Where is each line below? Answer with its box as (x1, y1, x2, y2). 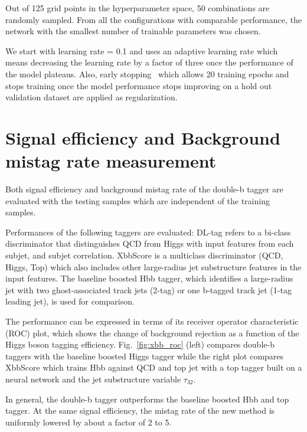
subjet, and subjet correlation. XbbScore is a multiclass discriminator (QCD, (5, 249, 283, 261)
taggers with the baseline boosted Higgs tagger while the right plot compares (5, 349, 284, 362)
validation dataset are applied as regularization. (5, 91, 178, 103)
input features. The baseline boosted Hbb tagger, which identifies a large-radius (5, 272, 293, 284)
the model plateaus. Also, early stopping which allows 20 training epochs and (5, 67, 289, 80)
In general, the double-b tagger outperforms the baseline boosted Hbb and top (5, 392, 289, 405)
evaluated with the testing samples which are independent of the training (5, 194, 270, 207)
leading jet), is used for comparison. (5, 295, 135, 307)
